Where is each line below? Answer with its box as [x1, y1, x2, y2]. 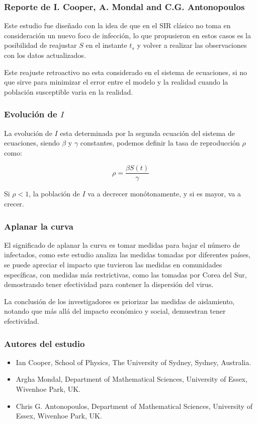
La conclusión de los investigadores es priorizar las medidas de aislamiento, [4, 296, 235, 306]
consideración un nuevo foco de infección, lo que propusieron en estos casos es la [4, 30, 251, 40]
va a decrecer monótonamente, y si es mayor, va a [88, 188, 241, 199]
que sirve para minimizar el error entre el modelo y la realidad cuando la [4, 77, 228, 87]
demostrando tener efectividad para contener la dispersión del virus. [4, 279, 214, 290]
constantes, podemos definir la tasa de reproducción [80, 137, 240, 148]
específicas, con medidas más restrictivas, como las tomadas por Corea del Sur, [4, 269, 247, 279]
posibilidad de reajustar [4, 40, 77, 50]
